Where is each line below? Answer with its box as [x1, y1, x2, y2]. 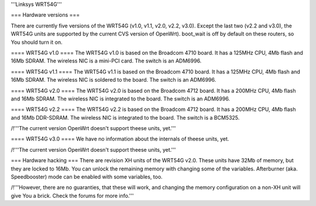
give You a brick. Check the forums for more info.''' [11, 192, 134, 199]
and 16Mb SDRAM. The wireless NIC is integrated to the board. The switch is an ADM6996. [11, 95, 231, 102]
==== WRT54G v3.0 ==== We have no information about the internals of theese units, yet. [11, 135, 229, 142]
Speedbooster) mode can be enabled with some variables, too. [11, 173, 163, 180]
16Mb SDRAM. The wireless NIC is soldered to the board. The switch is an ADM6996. [11, 76, 217, 83]
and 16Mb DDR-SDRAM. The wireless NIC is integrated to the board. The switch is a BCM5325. [11, 114, 240, 121]
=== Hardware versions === [11, 12, 80, 19]
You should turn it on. [11, 39, 63, 46]
